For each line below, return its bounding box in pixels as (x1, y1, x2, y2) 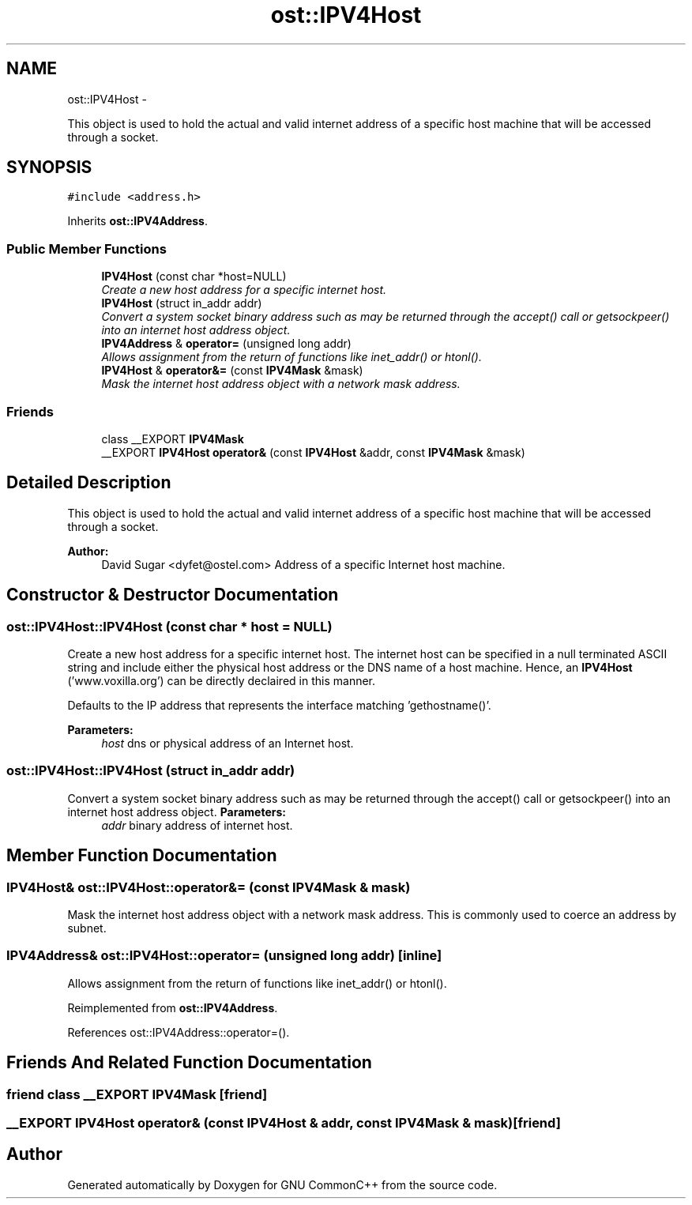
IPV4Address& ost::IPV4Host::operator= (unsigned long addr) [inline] (6, 947, 442, 964)
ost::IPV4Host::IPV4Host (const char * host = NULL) (6, 618, 333, 635)
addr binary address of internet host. (101, 818, 293, 832)
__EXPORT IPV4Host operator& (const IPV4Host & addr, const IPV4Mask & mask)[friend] (6, 1114, 561, 1131)
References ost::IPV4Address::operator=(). (67, 1025, 290, 1039)
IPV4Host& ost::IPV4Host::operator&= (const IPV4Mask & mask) (6, 879, 411, 895)
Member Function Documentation (6, 845, 277, 866)
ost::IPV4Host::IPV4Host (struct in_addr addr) (6, 763, 295, 779)
